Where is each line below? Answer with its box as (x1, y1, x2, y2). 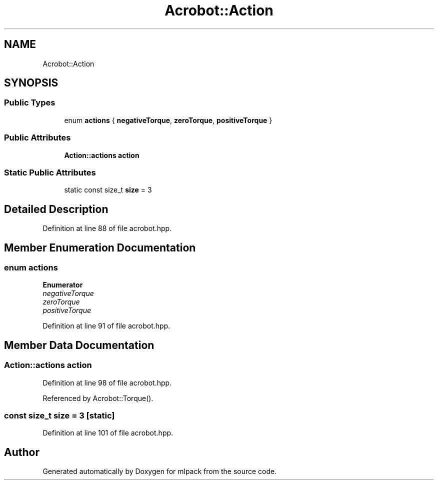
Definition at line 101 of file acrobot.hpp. (42, 428, 173, 437)
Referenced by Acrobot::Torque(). (42, 393, 153, 402)
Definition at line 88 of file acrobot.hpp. (42, 224, 172, 233)
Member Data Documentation (4, 338, 154, 351)
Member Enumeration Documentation (4, 241, 196, 254)
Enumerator (42, 280, 83, 289)
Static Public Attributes (4, 167, 96, 177)
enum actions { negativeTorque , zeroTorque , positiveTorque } (64, 115, 272, 124)
